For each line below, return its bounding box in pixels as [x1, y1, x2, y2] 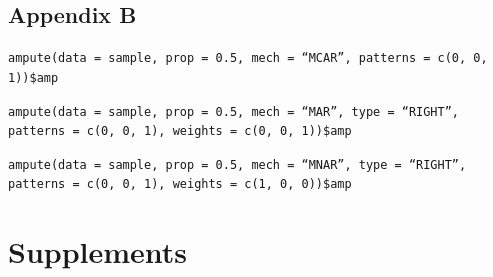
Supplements [8, 231, 188, 272]
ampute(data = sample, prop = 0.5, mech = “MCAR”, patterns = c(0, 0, [8, 51, 488, 66]
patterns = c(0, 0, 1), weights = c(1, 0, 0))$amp [8, 177, 352, 192]
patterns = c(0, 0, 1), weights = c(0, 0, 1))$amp [8, 124, 352, 139]
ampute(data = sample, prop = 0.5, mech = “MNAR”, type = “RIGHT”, [8, 157, 467, 172]
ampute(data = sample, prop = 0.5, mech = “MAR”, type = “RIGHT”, [8, 104, 460, 119]
